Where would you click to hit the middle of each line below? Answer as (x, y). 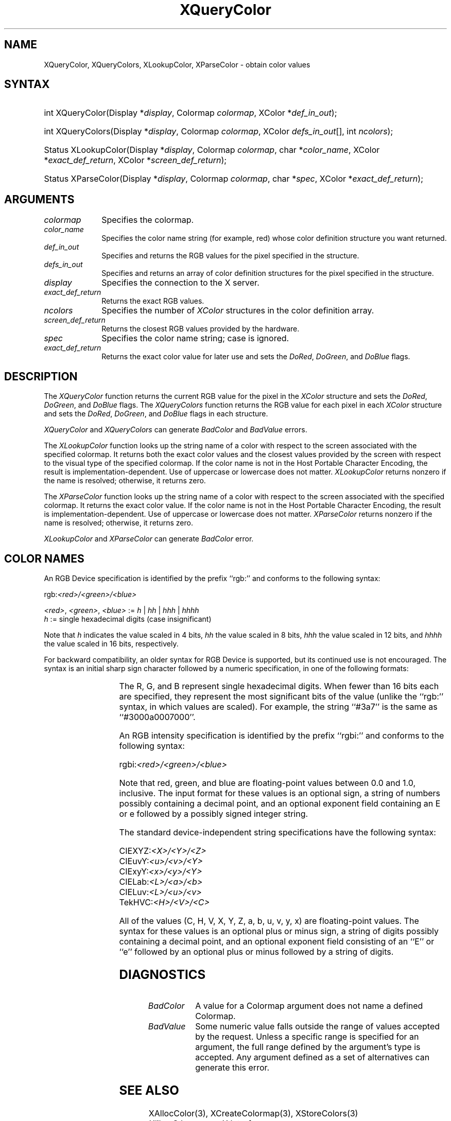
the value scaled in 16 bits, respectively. (111, 643)
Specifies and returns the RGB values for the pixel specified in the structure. (230, 256)
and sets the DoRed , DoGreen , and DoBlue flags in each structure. (156, 414)
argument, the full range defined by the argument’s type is (308, 1047)
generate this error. (232, 1067)
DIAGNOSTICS (162, 974)
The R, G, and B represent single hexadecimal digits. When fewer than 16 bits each (279, 686)
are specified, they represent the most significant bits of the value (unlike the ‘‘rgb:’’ (281, 696)
